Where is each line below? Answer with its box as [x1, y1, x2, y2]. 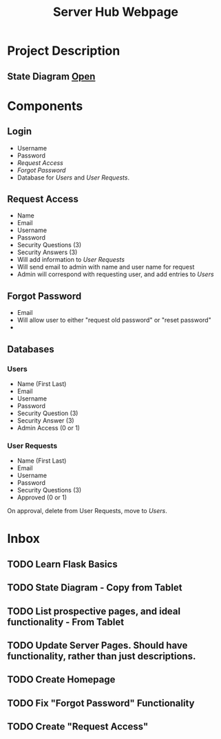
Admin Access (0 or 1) [17, 423, 81, 432]
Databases [7, 343, 55, 355]
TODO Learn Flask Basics [7, 558, 118, 570]
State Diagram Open [7, 70, 96, 82]
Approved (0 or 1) [17, 493, 67, 501]
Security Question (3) [17, 409, 78, 417]
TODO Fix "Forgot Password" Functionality [7, 697, 195, 709]
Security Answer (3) [17, 416, 74, 425]
